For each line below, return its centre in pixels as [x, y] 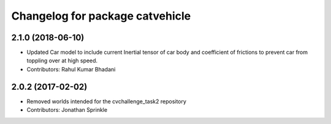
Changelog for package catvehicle [101, 16]
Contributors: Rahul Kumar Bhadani [71, 69]
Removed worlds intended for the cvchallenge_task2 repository [107, 101]
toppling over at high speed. [62, 60]
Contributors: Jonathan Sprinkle [67, 110]
